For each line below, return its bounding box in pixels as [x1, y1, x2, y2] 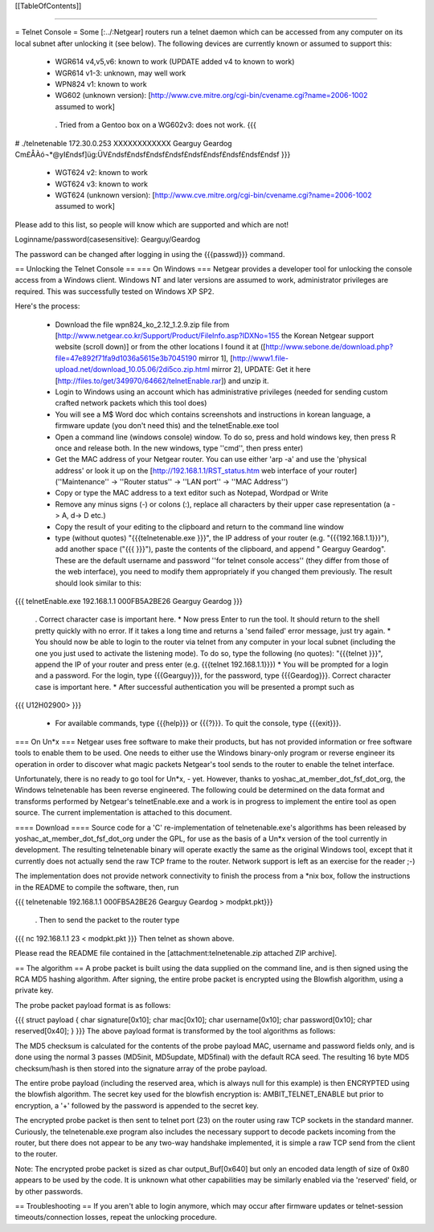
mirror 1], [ [198, 353, 233, 363]
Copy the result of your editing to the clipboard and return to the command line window [55, 522, 345, 532]
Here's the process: [14, 301, 80, 311]
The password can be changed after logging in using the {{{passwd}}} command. [14, 249, 285, 259]
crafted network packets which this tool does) [55, 398, 207, 408]
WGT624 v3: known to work [55, 179, 149, 189]
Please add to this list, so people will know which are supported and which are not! [14, 219, 289, 229]
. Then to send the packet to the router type [35, 916, 180, 925]
